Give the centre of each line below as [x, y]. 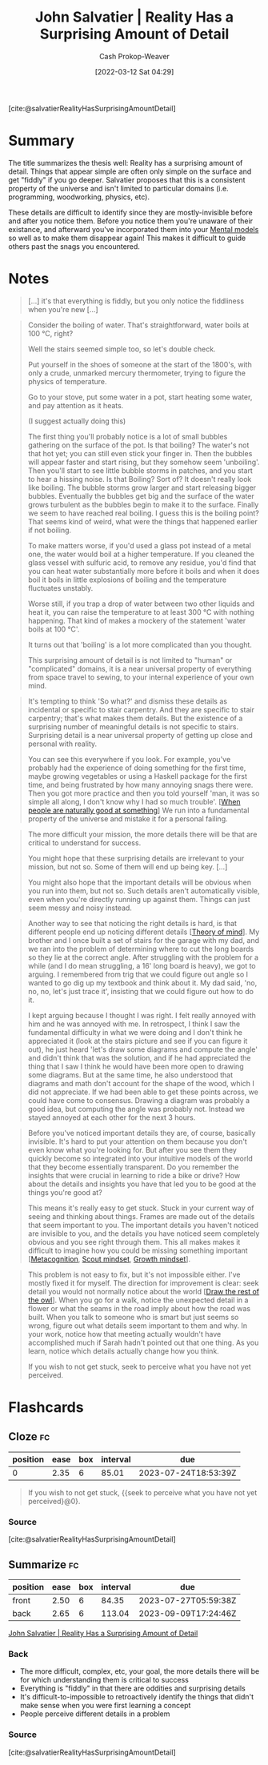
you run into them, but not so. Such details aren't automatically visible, [144, 891]
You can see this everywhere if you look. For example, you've [129, 759]
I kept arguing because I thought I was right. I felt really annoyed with [142, 1015]
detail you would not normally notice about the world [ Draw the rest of [144, 1291]
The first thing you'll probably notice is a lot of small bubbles [128, 436]
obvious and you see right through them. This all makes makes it [134, 1242]
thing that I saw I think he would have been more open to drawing [136, 1066]
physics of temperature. [67, 381]
